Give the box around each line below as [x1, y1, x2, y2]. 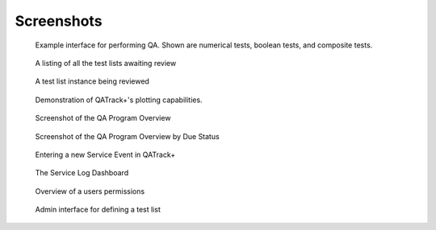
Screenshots [15, 12, 103, 30]
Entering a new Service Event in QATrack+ [35, 150, 176, 159]
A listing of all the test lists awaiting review [35, 58, 177, 68]
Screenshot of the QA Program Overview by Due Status [35, 131, 220, 141]
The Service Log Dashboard [35, 168, 129, 178]
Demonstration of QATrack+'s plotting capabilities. [35, 95, 203, 105]
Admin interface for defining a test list [35, 205, 161, 215]
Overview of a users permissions [35, 186, 145, 196]
